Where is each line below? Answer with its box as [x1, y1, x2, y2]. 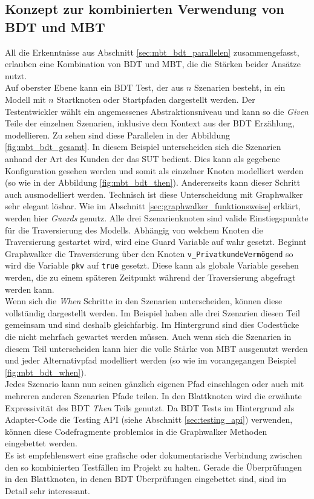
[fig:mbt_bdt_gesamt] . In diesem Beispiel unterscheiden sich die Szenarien [5, 140, 281, 153]
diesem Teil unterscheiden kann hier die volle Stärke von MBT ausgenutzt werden [5, 342, 308, 354]
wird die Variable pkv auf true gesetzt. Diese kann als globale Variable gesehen [5, 259, 299, 272]
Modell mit [5, 93, 46, 105]
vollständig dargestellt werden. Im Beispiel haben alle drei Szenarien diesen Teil [5, 306, 300, 319]
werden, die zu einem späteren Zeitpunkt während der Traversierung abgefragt [5, 271, 296, 283]
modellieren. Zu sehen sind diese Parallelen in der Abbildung [5, 128, 230, 141]
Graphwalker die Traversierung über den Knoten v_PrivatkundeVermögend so [5, 247, 293, 259]
